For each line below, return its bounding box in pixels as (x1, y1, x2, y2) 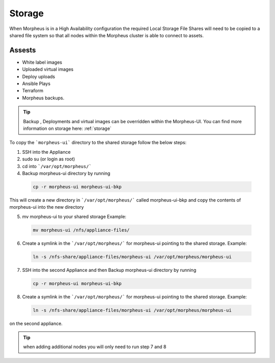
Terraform (22, 88, 43, 94)
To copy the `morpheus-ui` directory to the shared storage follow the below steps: (9, 139, 187, 146)
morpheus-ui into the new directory (9, 204, 84, 210)
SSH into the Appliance (22, 149, 71, 155)
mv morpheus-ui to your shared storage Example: (22, 213, 127, 219)
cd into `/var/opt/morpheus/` (22, 163, 92, 169)
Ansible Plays (22, 80, 51, 87)
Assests (9, 46, 36, 54)
